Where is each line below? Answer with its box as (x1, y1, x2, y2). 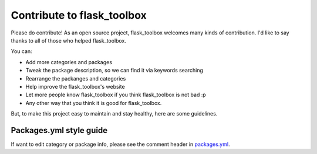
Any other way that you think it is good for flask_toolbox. (25, 99, 162, 106)
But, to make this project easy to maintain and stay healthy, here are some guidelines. (11, 110, 218, 117)
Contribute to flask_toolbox (11, 9, 147, 22)
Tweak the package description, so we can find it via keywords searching (25, 67, 204, 74)
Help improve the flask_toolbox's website (25, 83, 126, 90)
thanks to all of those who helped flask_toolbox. (11, 37, 126, 44)
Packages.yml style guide (11, 125, 108, 135)
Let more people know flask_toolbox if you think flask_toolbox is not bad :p (25, 91, 207, 99)
